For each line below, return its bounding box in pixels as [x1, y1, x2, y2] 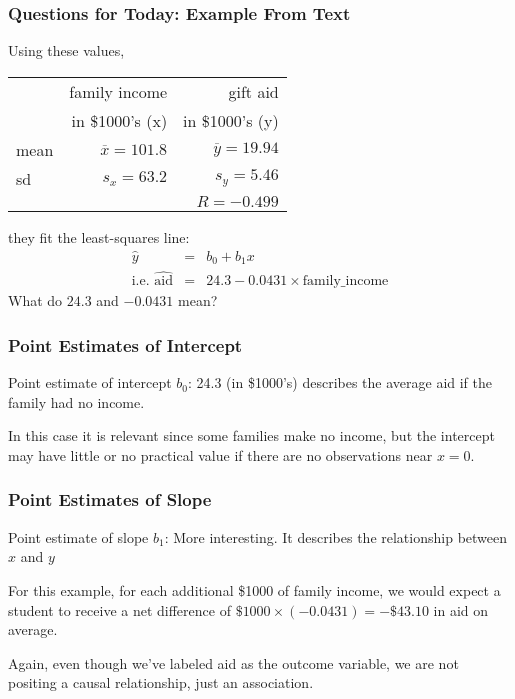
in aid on [433, 599, 489, 620]
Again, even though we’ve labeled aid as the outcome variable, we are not [8, 652, 459, 673]
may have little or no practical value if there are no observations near [8, 444, 433, 465]
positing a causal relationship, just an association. [8, 672, 314, 693]
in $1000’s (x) [71, 108, 168, 132]
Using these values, [8, 40, 125, 61]
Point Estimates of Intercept [8, 332, 243, 357]
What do [8, 290, 63, 311]
